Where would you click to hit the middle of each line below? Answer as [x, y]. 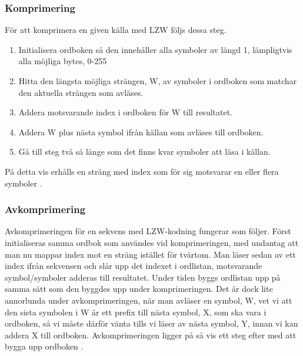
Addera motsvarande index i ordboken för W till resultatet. [126, 112]
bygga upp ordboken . [44, 346]
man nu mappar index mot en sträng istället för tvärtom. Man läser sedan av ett [150, 254]
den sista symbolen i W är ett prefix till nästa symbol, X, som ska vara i [136, 312]
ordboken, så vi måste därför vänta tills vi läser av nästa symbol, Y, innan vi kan [151, 323]
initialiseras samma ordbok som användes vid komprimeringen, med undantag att [152, 242]
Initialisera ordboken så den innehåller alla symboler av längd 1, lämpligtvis [155, 49]
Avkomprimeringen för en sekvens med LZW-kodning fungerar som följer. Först [148, 231]
